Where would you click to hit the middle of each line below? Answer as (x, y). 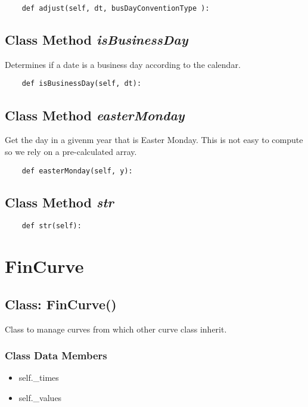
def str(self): (52, 226)
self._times (39, 378)
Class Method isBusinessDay (97, 40)
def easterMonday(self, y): (77, 171)
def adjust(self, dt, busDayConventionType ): (116, 8)
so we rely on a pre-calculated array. (71, 151)
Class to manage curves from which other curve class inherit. (116, 329)
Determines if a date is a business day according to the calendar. (123, 64)
